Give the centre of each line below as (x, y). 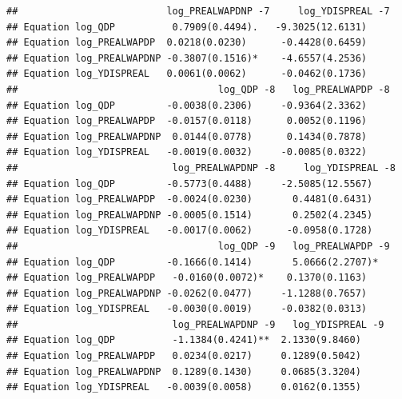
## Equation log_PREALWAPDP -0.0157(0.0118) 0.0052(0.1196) (187, 121)
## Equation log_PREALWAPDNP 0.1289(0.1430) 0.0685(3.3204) (184, 371)
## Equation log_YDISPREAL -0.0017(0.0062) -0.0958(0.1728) (190, 231)
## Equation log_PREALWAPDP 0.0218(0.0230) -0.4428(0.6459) (187, 43)
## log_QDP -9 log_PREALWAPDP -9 (198, 246)
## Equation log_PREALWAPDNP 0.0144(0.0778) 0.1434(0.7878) (187, 136)
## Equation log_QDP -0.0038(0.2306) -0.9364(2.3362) (187, 105)
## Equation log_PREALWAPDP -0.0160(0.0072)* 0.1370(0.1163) (187, 278)
